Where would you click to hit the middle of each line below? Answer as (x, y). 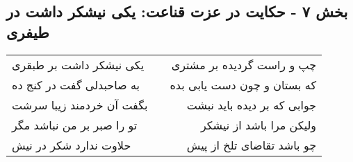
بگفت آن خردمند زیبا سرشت (80, 105)
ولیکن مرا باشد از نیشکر (258, 125)
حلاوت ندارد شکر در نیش (72, 145)
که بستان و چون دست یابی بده (243, 84)
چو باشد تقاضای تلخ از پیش (252, 145)
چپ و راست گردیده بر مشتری (244, 64)
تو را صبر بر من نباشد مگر (75, 125)
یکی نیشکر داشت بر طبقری (78, 64)
